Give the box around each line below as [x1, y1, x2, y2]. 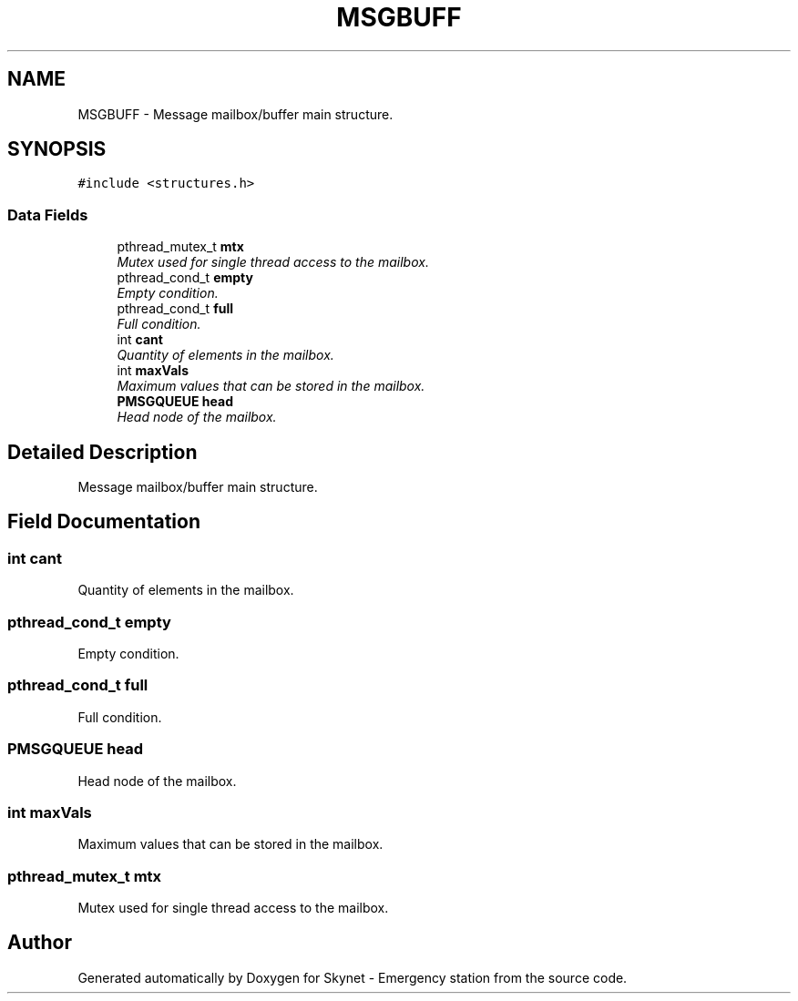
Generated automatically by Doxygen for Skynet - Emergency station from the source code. [77, 969, 628, 986]
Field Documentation [7, 510, 200, 534]
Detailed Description [7, 440, 198, 464]
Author [7, 931, 72, 955]
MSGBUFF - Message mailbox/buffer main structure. [77, 106, 394, 122]
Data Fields [7, 205, 88, 224]
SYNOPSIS [7, 138, 107, 161]
